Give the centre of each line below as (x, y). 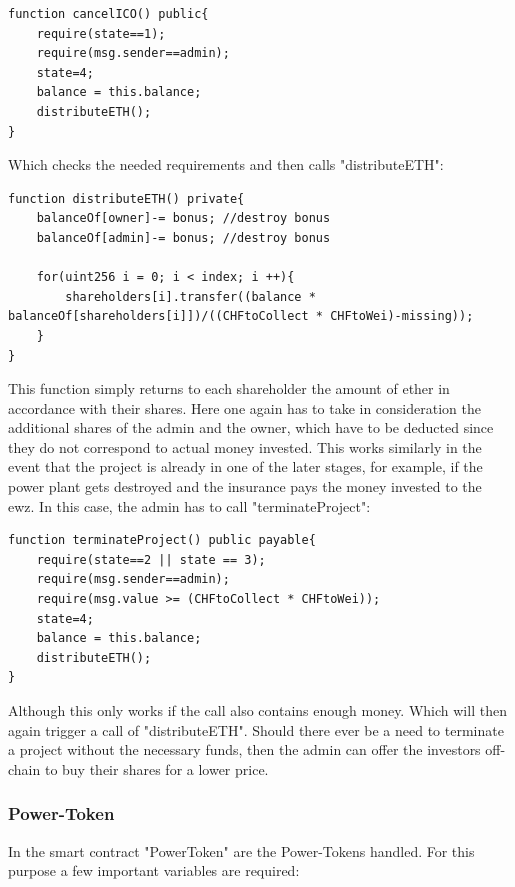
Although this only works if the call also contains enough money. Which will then (257, 710)
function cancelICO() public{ (108, 14)
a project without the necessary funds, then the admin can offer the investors (244, 749)
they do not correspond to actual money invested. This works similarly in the (245, 446)
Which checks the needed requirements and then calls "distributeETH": (226, 164)
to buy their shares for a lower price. (156, 768)
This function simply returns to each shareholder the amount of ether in (229, 388)
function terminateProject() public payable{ (162, 540)
